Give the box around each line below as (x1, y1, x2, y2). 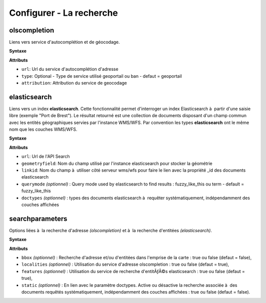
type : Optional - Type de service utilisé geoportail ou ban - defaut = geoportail (21, 73, 182, 79)
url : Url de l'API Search (21, 153, 70, 159)
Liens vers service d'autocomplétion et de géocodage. (9, 39, 120, 45)
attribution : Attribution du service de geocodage (21, 80, 128, 86)
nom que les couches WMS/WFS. (9, 126, 77, 132)
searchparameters (9, 214, 67, 223)
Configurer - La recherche (9, 7, 118, 18)
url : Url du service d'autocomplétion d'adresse (21, 66, 119, 72)
